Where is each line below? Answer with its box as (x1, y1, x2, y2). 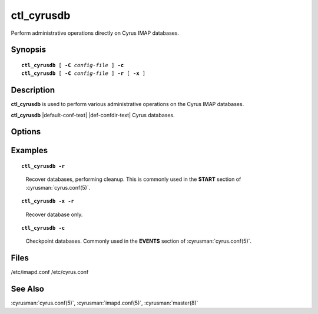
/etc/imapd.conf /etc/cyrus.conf (11, 269, 89, 276)
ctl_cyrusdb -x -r (21, 198, 75, 204)
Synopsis (11, 45, 47, 55)
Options (11, 127, 41, 137)
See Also (11, 284, 44, 294)
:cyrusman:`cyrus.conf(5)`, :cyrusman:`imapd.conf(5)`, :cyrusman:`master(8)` (11, 299, 198, 306)
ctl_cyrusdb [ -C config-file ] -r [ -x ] (21, 70, 146, 77)
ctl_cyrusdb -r (21, 163, 65, 170)
